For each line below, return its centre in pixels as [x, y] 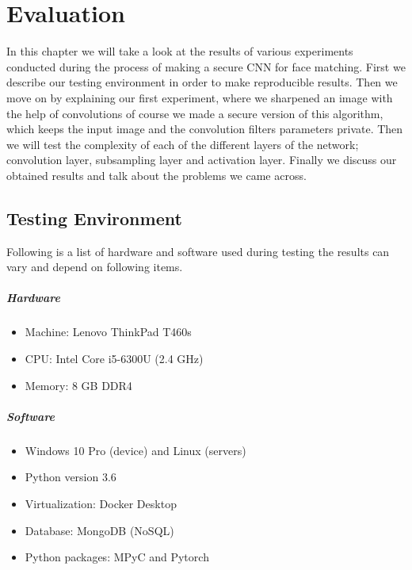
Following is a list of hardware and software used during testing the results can [198, 251]
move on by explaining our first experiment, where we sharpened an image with [200, 97]
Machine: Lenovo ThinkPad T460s [108, 332]
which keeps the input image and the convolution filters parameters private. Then [205, 129]
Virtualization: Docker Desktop [101, 503]
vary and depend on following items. [95, 267]
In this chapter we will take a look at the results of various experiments [180, 51]
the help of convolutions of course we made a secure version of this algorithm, [195, 113]
